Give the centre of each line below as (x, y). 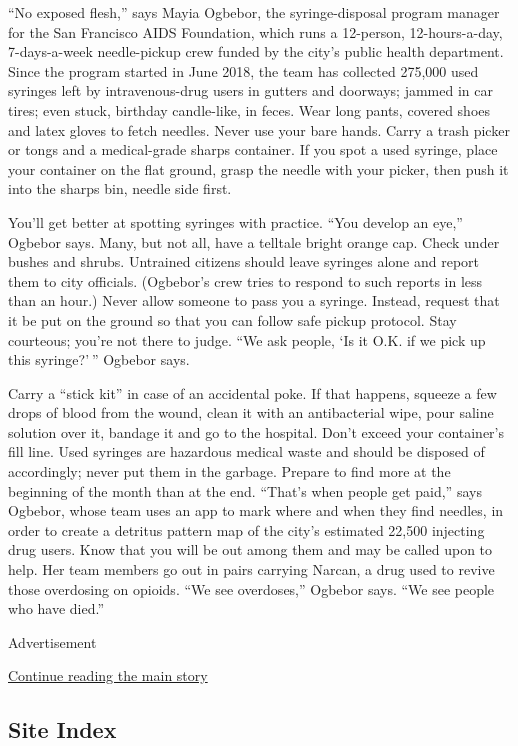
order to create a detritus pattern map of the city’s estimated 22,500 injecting (246, 529)
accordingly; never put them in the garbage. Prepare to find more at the (229, 471)
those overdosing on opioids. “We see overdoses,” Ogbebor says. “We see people (251, 588)
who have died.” (56, 608)
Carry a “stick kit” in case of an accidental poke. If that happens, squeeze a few (252, 392)
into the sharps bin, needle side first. (120, 188)
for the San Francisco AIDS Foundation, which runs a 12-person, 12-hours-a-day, (255, 31)
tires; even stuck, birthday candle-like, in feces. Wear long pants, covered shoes (249, 109)
